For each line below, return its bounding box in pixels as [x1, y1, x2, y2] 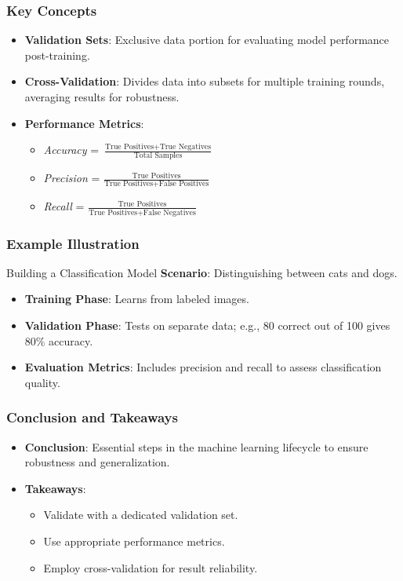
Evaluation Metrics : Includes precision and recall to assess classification [24, 359, 382, 375]
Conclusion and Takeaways [6, 407, 178, 427]
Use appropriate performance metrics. [43, 533, 225, 550]
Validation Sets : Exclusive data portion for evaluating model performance [24, 31, 390, 48]
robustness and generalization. [24, 454, 170, 470]
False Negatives [143, 208, 196, 217]
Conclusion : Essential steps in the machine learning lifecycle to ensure [24, 438, 369, 455]
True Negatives [159, 142, 212, 151]
